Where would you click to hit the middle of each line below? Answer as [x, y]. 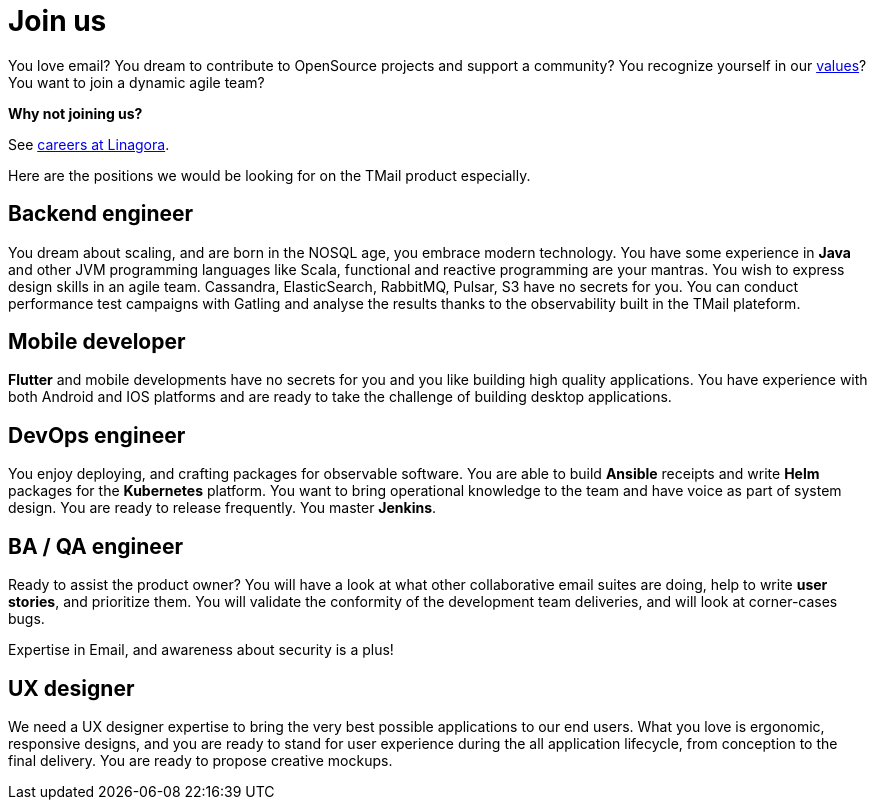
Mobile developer [97, 342]
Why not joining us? [75, 113]
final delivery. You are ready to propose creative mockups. [200, 760]
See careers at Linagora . [89, 144]
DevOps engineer [97, 435]
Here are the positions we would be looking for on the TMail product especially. [269, 175]
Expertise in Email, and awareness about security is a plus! [201, 650]
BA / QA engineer [95, 546]
